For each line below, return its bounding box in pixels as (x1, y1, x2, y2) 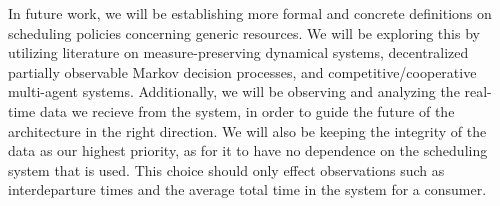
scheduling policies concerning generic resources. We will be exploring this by (8, 22, 480, 43)
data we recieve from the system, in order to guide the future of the (39, 100, 455, 121)
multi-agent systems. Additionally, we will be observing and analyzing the (8, 81, 460, 102)
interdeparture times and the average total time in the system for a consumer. (8, 179, 487, 200)
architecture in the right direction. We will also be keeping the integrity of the (8, 120, 487, 141)
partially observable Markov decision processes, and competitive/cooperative (8, 61, 477, 82)
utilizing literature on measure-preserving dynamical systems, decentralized (8, 42, 469, 63)
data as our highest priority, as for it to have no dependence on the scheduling (8, 140, 488, 161)
